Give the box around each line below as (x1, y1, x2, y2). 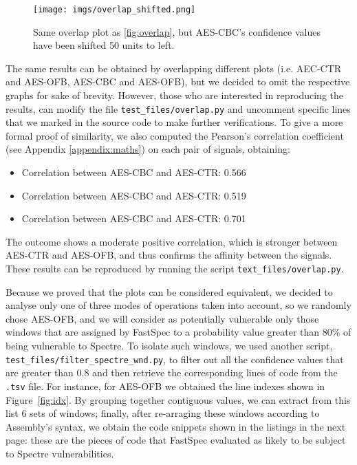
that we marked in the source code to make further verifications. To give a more (6, 115, 343, 129)
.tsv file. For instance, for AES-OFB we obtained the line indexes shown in (6, 378, 325, 393)
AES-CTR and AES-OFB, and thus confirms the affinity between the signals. (6, 248, 332, 262)
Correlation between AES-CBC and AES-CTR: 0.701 (21, 211, 246, 226)
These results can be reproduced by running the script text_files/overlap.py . (6, 261, 344, 276)
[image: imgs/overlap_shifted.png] (33, 5, 196, 14)
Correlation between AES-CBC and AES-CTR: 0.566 (21, 165, 246, 180)
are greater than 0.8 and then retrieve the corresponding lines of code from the (6, 365, 338, 380)
